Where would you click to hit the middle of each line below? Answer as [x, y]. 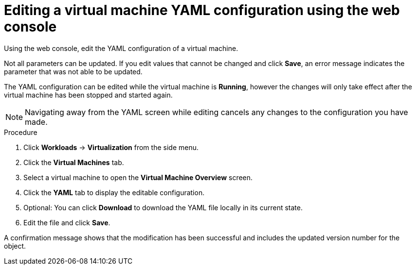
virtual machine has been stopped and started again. [88, 95]
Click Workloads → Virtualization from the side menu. [111, 147]
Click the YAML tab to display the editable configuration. [114, 192]
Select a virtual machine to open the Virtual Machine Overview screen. [138, 177]
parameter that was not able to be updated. [73, 71]
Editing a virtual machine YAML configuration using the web [202, 10]
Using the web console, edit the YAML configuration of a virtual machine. [121, 48]
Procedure [21, 132]
